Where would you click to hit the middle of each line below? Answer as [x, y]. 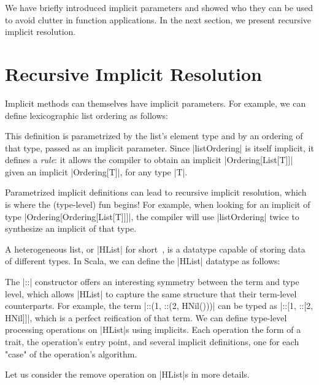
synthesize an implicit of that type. [71, 228]
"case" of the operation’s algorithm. [71, 353]
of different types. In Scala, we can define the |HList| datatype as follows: [143, 261]
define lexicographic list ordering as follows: [86, 115]
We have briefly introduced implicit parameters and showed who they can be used [159, 7]
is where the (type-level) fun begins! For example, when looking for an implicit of [158, 204]
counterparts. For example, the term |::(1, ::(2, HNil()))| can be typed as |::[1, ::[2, [159, 306]
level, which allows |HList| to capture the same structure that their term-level [151, 293]
